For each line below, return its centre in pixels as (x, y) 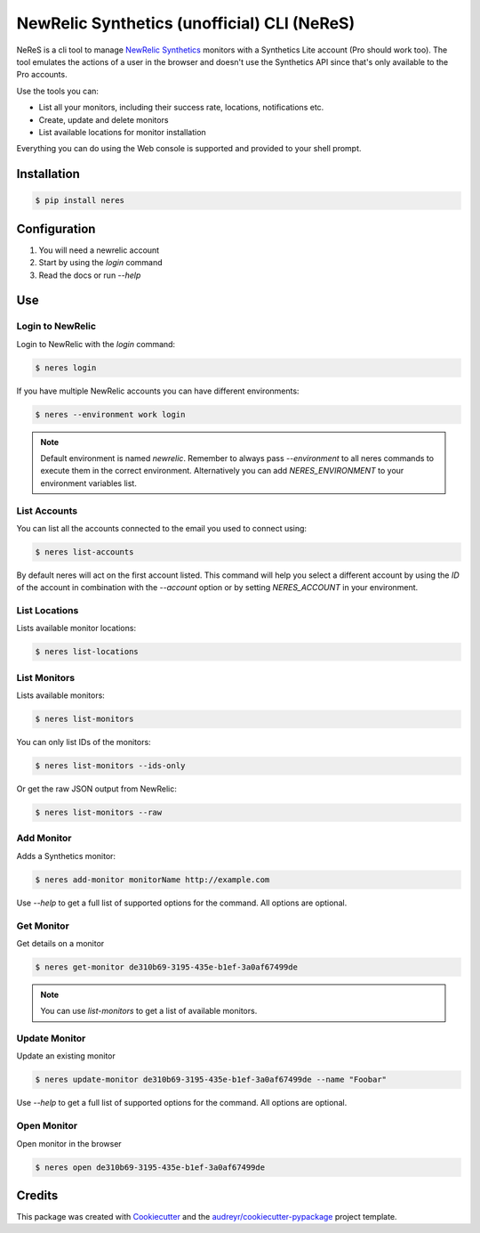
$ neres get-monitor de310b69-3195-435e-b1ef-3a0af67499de (166, 967)
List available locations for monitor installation (122, 132)
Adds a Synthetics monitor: (66, 856)
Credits (37, 1195)
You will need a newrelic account (99, 250)
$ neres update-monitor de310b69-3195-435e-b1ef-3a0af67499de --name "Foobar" (211, 1080)
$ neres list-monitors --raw (99, 813)
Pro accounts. (42, 75)
